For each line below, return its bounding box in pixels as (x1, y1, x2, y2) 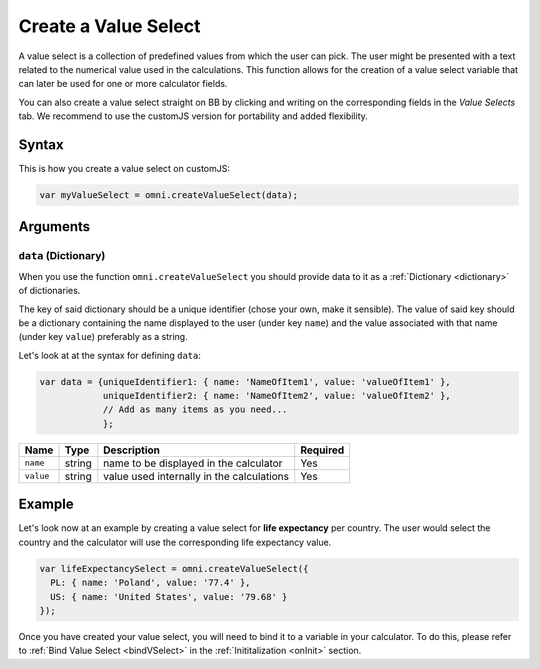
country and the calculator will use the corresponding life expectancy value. (18, 536, 332, 548)
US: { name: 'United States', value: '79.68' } (50, 591, 288, 602)
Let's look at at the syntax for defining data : (18, 349, 202, 361)
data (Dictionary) (18, 249, 106, 263)
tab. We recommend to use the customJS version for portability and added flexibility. (18, 110, 369, 122)
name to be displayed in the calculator (103, 456, 283, 470)
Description (103, 443, 160, 457)
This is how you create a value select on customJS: (18, 163, 230, 175)
